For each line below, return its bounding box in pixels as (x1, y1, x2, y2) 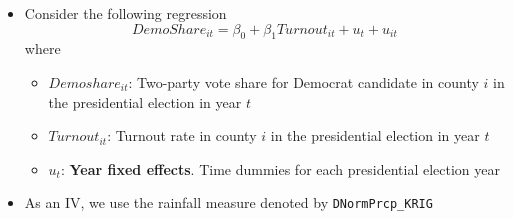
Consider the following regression (24, 3, 227, 23)
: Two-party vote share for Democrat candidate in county (128, 71, 479, 92)
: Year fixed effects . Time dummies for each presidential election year (60, 158, 500, 179)
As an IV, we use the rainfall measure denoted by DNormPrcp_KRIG (24, 192, 433, 213)
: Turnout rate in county (107, 125, 257, 146)
